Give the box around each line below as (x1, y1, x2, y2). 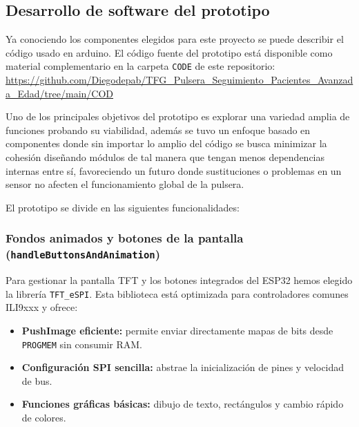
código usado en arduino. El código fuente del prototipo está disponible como (6, 45, 333, 59)
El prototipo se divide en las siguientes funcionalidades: (6, 200, 240, 214)
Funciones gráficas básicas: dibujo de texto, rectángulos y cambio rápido (21, 397, 344, 411)
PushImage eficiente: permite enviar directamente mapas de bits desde (21, 323, 333, 337)
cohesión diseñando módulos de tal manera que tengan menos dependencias (6, 150, 325, 164)
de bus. (21, 373, 52, 388)
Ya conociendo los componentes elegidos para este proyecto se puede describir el (6, 32, 344, 46)
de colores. (21, 410, 66, 424)
